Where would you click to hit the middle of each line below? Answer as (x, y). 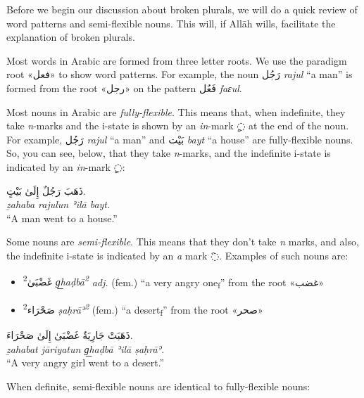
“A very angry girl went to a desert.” (86, 362)
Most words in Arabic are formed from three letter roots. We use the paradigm (177, 60)
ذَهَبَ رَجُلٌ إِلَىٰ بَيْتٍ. (46, 190)
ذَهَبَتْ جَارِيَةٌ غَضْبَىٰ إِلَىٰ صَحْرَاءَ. (70, 335)
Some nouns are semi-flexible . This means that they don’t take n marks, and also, (183, 242)
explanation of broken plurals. (71, 37)
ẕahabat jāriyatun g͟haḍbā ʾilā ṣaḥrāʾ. (86, 348)
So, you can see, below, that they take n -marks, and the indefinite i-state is (169, 153)
